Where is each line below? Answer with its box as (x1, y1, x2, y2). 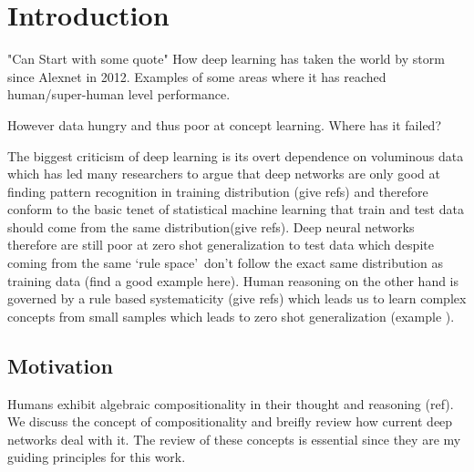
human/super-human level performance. (7, 85, 231, 104)
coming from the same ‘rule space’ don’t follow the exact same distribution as (7, 253, 444, 272)
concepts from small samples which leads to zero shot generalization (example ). (7, 306, 455, 325)
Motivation (7, 351, 113, 379)
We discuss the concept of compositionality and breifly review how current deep (7, 412, 453, 431)
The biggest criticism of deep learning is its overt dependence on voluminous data (7, 146, 464, 165)
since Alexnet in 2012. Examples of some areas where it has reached (7, 67, 386, 86)
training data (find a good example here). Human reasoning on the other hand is (7, 271, 459, 290)
